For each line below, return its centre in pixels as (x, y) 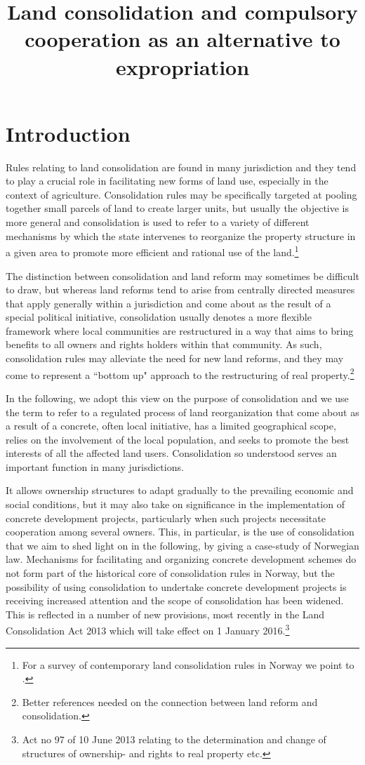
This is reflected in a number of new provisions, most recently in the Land (165, 614)
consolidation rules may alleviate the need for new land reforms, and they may (175, 358)
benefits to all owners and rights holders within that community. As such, (164, 344)
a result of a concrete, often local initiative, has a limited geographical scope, (171, 426)
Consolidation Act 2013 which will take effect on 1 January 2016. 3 (148, 630)
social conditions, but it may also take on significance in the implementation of (175, 504)
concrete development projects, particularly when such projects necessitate (166, 518)
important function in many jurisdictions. (95, 466)
